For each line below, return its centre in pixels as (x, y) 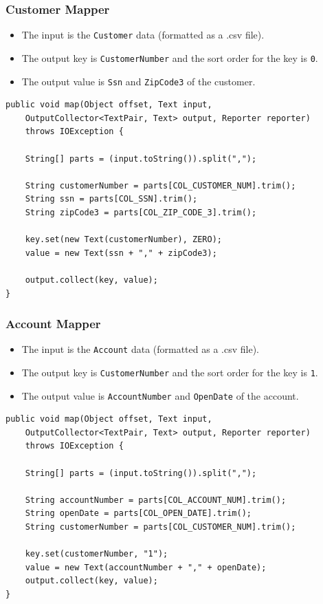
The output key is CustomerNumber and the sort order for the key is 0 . (170, 57)
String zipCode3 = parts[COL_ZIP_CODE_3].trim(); (141, 212)
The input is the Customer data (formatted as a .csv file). (143, 35)
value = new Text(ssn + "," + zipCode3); (121, 253)
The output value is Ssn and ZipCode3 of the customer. (138, 81)
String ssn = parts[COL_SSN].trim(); (111, 199)
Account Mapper (53, 324)
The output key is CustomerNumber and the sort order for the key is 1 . (170, 372)
